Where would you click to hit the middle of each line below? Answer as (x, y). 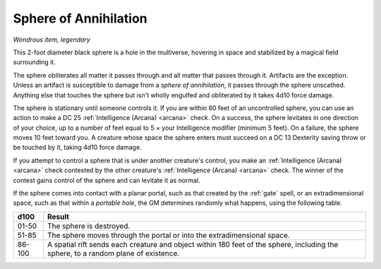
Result (58, 217)
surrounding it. (34, 62)
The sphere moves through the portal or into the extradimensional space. (169, 235)
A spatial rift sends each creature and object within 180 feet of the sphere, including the (193, 244)
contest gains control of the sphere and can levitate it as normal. (107, 180)
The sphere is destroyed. (89, 226)
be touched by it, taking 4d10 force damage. (77, 148)
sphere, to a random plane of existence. (113, 253)
